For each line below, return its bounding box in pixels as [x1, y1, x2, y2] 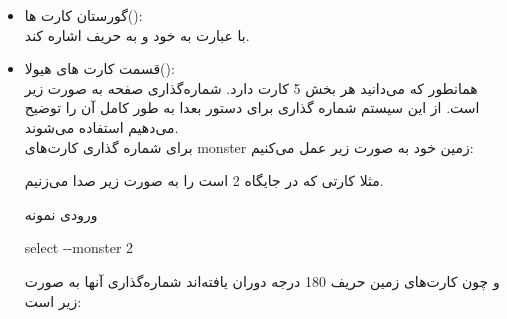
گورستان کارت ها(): [24, 5, 143, 25]
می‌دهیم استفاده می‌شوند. [24, 116, 179, 137]
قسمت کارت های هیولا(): [24, 58, 175, 79]
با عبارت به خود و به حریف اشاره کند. [24, 24, 250, 45]
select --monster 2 [24, 237, 134, 258]
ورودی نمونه [24, 203, 98, 224]
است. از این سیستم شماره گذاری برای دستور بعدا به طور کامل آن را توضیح [24, 97, 480, 118]
